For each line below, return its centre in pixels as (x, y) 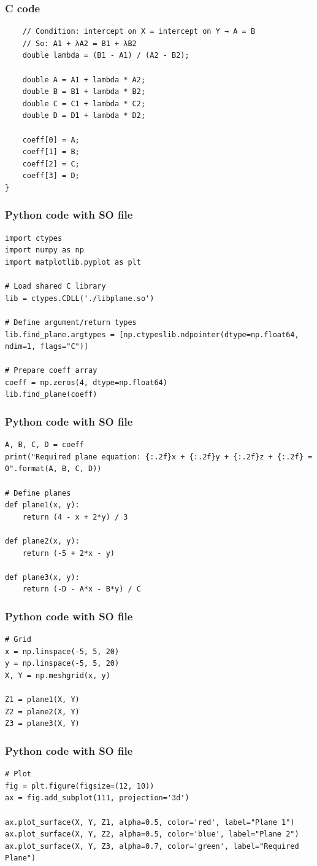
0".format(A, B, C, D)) (53, 469)
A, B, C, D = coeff (44, 445)
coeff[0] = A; (51, 140)
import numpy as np (44, 250)
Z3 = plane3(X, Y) (42, 724)
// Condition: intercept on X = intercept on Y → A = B (139, 32)
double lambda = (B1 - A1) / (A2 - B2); (106, 56)
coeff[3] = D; (51, 176)
